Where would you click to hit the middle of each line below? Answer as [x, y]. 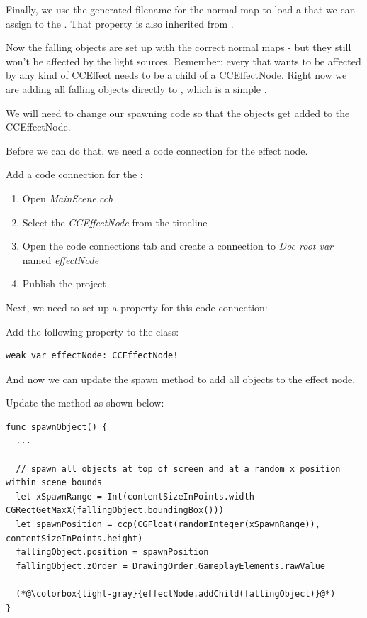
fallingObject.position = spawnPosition [112, 552]
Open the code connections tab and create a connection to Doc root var [177, 246]
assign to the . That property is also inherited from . [120, 23]
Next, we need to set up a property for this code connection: [137, 307]
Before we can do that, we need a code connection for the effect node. [157, 150]
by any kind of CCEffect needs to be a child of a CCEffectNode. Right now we [176, 75]
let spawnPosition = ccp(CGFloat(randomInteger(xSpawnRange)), [168, 525]
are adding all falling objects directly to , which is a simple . [136, 88]
